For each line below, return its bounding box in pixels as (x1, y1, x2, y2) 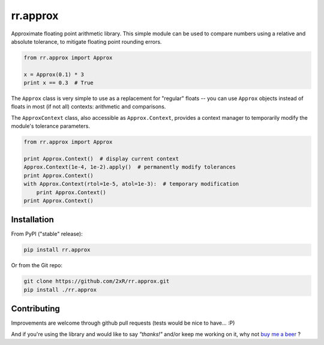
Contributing (11, 304, 60, 314)
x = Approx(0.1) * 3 (23, 71, 84, 78)
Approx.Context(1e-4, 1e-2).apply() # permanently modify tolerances (23, 164, 236, 171)
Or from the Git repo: (11, 262, 63, 269)
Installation (11, 214, 54, 225)
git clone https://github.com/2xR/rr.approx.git (23, 278, 170, 285)
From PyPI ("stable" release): (11, 231, 83, 238)
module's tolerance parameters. (11, 123, 90, 130)
